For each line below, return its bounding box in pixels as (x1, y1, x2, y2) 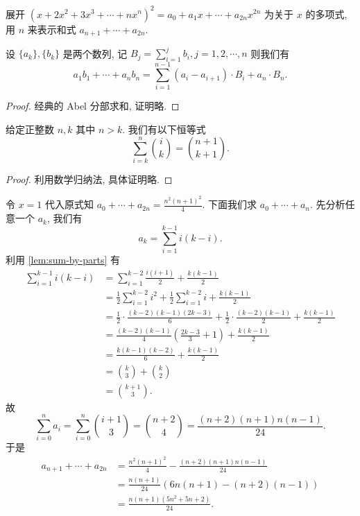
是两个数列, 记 (62, 46, 128, 60)
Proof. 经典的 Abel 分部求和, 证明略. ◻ (6, 98, 180, 113)
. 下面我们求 (202, 197, 257, 212)
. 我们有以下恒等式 (122, 121, 206, 136)
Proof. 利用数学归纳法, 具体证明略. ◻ (6, 171, 173, 186)
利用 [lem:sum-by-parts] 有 (6, 252, 121, 266)
